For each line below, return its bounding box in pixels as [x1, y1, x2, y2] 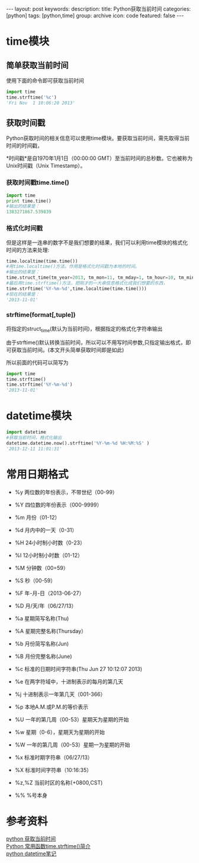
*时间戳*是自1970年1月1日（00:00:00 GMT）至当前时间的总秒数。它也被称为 [6, 155, 193, 162]
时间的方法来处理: [6, 246, 50, 253]
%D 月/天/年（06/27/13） [14, 602, 77, 609]
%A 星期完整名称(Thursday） [14, 627, 87, 634]
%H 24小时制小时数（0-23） [14, 539, 86, 546]
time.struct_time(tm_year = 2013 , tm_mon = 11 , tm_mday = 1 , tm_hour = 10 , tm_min [6, 275, 195, 281]
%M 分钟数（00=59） [14, 564, 69, 571]
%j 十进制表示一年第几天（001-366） [14, 691, 106, 698]
